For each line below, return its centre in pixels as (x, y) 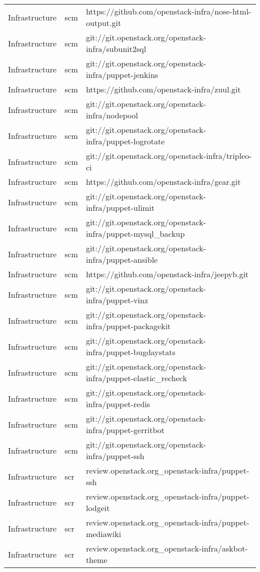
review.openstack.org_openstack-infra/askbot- (167, 548)
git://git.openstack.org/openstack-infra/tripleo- (169, 156)
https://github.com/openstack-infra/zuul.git (163, 89)
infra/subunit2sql (116, 49)
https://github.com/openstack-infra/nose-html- (168, 11)
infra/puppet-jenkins (122, 75)
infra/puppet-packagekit (128, 326)
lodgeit (98, 508)
